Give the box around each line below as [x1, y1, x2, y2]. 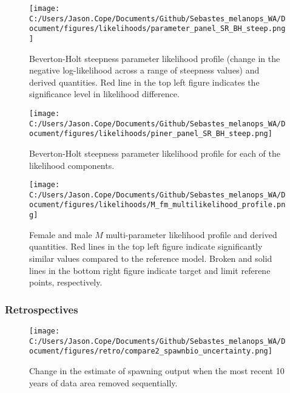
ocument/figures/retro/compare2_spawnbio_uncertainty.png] [29, 347, 272, 356]
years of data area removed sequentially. [29, 376, 178, 389]
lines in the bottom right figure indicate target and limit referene [29, 264, 271, 276]
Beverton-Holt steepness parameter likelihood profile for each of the [29, 146, 280, 159]
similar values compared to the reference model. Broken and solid [29, 251, 272, 264]
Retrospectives [5, 301, 78, 316]
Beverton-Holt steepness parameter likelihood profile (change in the [29, 52, 280, 64]
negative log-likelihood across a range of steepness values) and [29, 64, 260, 77]
